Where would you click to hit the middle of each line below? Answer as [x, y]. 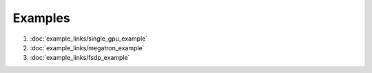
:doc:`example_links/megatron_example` [87, 48]
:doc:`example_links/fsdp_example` [80, 58]
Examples [41, 18]
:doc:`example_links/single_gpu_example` [89, 39]
